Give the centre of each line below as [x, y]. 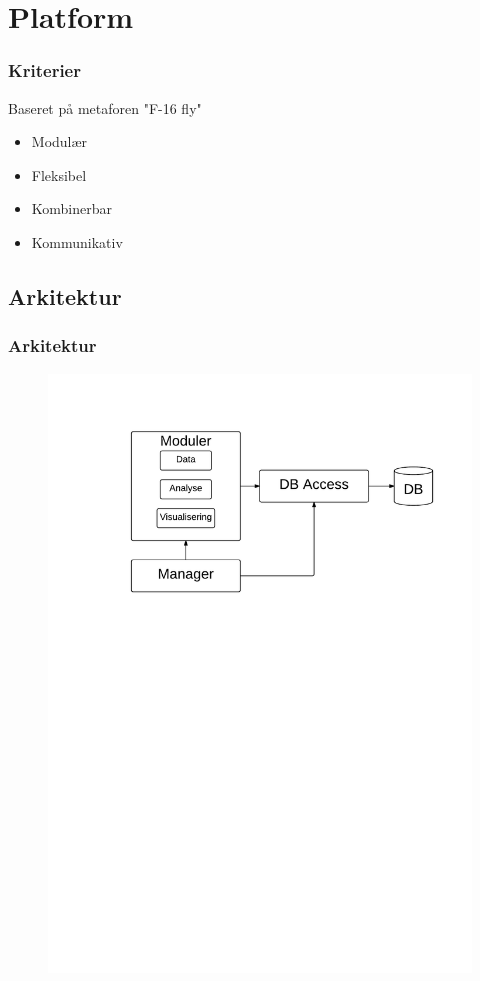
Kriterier [44, 70]
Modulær [59, 141]
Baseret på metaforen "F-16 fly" [105, 107]
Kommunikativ [77, 241]
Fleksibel [59, 174]
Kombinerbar [72, 208]
